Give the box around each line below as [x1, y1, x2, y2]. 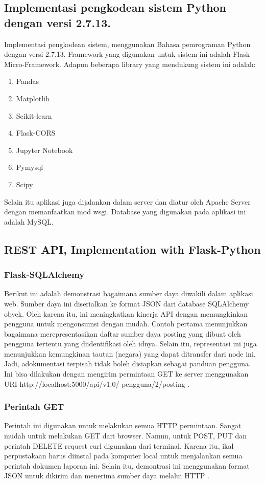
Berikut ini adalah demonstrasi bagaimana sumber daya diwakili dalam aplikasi [4, 288, 253, 299]
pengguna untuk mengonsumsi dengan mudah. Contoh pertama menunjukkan [4, 318, 248, 329]
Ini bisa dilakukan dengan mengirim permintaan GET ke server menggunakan [4, 368, 249, 379]
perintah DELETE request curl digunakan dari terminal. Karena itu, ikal [4, 440, 234, 451]
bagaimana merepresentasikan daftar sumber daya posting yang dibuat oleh [4, 328, 241, 339]
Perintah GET [4, 400, 64, 413]
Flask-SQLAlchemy [4, 268, 85, 281]
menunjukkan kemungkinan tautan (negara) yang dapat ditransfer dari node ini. [4, 348, 256, 359]
